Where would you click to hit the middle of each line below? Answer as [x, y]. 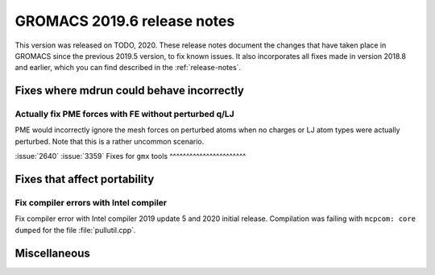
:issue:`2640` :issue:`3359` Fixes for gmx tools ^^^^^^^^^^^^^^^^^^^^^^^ [130, 156]
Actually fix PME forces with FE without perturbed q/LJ [125, 115]
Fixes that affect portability [85, 179]
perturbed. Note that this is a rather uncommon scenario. [110, 141]
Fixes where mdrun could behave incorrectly [130, 91]
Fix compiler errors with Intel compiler [91, 203]
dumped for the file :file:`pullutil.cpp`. [75, 230]
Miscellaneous [52, 253]
